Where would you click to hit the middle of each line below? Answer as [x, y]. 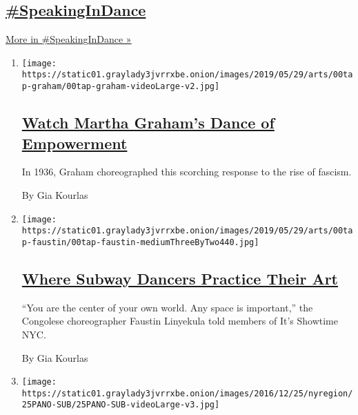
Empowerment [74, 143]
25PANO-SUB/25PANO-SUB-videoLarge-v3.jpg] [121, 405]
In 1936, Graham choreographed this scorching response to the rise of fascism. [187, 172]
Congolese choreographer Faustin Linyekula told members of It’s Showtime [180, 321]
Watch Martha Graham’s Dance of [148, 123]
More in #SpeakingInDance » [69, 39]
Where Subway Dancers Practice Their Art [180, 278]
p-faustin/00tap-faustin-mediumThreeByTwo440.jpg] [140, 242]
